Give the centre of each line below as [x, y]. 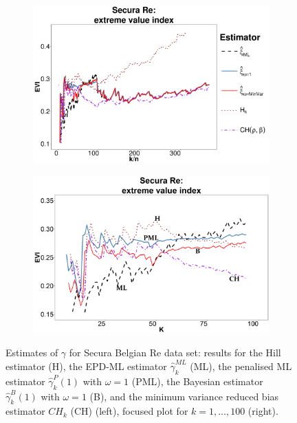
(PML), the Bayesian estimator [197, 381]
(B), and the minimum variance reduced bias [184, 396]
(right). [263, 411]
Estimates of [32, 352]
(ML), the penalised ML [241, 366]
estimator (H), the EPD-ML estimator [86, 366]
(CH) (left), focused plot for [129, 411]
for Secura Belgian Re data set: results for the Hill [175, 352]
